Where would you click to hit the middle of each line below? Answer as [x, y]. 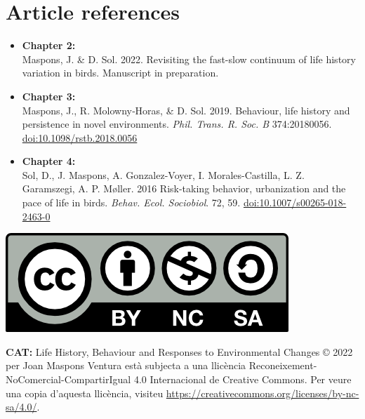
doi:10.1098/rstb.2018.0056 [80, 137]
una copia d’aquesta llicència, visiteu [85, 393]
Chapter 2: [49, 45]
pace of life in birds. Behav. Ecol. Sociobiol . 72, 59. [131, 202]
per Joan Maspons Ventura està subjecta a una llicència [126, 365]
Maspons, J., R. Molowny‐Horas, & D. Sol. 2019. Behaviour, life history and [186, 110]
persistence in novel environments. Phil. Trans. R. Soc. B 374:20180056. [177, 124]
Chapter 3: [49, 96]
